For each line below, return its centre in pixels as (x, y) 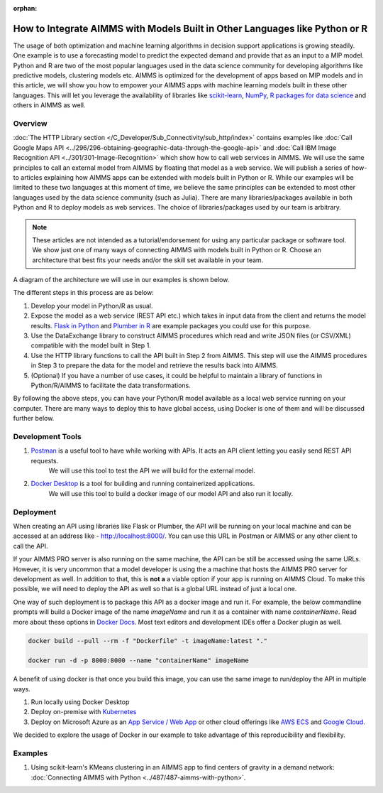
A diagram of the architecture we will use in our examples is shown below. (121, 280)
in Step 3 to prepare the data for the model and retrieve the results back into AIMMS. (154, 365)
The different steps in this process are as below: (83, 293)
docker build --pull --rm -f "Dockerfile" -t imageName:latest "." (148, 641)
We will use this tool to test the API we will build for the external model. (152, 471)
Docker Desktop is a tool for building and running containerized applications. (143, 484)
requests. (45, 460)
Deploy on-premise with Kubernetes (84, 712)
